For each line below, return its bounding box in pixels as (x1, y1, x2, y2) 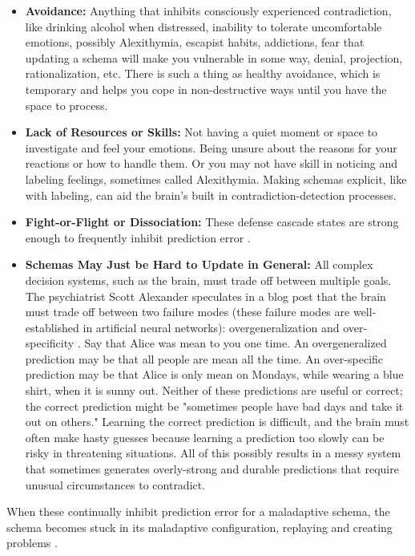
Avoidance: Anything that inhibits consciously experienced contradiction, (25, 2, 392, 18)
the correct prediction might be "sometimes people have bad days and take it (25, 397, 404, 414)
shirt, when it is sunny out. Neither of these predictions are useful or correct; (25, 382, 403, 399)
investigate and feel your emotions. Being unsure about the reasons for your (25, 139, 397, 156)
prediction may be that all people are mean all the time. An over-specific (25, 350, 384, 367)
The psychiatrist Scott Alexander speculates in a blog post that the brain (25, 287, 386, 304)
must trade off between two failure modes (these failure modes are (25, 303, 350, 320)
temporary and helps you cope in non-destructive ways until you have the (25, 80, 387, 97)
